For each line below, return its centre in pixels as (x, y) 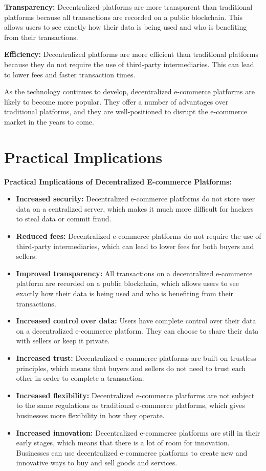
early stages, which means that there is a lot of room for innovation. (123, 443)
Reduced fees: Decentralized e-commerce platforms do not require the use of (139, 236)
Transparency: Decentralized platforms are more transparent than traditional (128, 7)
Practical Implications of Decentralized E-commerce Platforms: (118, 181)
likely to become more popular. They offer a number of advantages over (116, 101)
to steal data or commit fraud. (64, 219)
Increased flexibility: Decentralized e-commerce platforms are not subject (135, 395)
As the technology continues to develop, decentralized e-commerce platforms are (129, 91)
